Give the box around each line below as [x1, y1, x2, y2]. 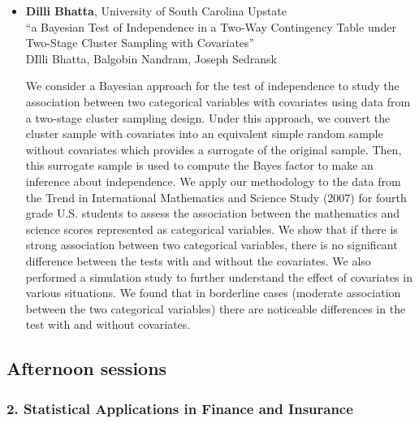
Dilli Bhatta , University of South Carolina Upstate [25, 2, 287, 19]
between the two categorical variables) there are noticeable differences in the [25, 300, 406, 317]
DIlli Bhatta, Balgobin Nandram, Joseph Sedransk [25, 50, 277, 67]
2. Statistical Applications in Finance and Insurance [6, 398, 353, 418]
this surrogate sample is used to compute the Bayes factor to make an [25, 157, 374, 174]
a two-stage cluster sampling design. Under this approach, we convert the [25, 109, 391, 126]
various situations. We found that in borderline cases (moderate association [25, 284, 401, 301]
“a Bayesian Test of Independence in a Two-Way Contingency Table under [25, 18, 396, 35]
